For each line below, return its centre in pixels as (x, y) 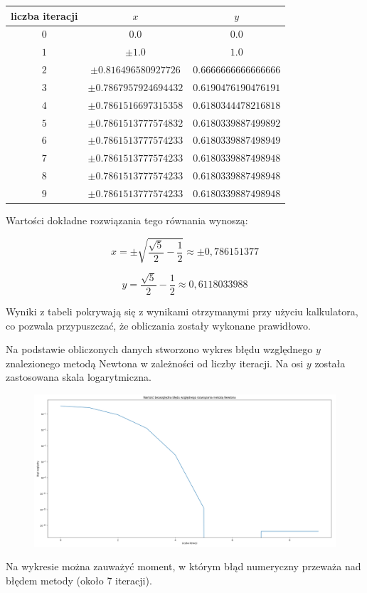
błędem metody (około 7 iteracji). (79, 580)
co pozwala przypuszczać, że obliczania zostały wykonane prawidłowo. (158, 325)
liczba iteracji (44, 15)
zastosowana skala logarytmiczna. (79, 377)
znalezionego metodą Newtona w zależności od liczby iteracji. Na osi (155, 363)
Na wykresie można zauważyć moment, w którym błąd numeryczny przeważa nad (183, 566)
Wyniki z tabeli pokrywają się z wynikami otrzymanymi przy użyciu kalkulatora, (182, 311)
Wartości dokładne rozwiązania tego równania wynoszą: (127, 220)
